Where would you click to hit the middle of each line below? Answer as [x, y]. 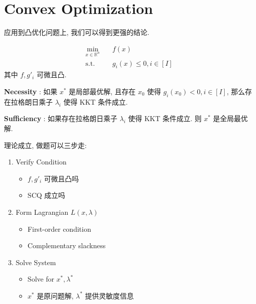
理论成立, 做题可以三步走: [45, 145]
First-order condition [59, 228]
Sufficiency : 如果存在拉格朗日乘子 [61, 118]
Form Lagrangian [42, 212]
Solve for [41, 279]
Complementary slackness [67, 245]
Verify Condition [41, 162]
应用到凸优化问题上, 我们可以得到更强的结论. [77, 32]
